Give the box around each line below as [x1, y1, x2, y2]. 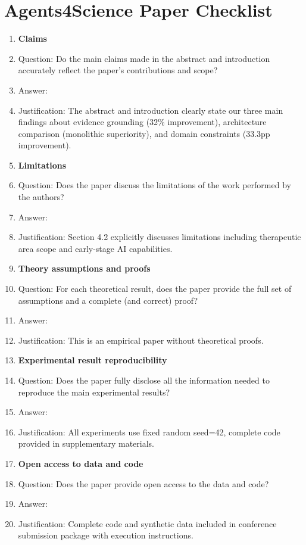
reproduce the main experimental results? [18, 385, 170, 398]
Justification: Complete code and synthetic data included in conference [18, 517, 277, 530]
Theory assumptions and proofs [18, 262, 151, 275]
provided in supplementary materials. [18, 437, 154, 450]
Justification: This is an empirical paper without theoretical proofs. [18, 334, 264, 346]
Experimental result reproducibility [18, 354, 167, 366]
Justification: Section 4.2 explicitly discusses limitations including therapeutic [18, 231, 301, 243]
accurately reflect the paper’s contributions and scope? [18, 64, 218, 76]
